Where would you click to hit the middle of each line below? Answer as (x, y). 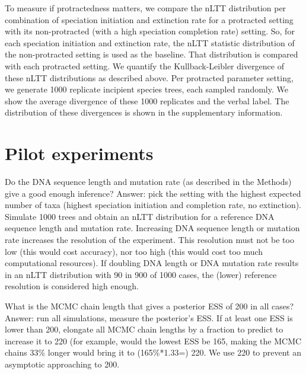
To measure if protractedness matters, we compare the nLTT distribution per (146, 8)
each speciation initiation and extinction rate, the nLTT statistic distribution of (150, 42)
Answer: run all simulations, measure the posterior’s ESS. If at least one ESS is (149, 317)
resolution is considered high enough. (72, 286)
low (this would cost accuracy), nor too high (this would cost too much (134, 251)
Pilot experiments (79, 153)
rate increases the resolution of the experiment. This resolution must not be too (149, 240)
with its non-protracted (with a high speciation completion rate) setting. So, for (150, 31)
